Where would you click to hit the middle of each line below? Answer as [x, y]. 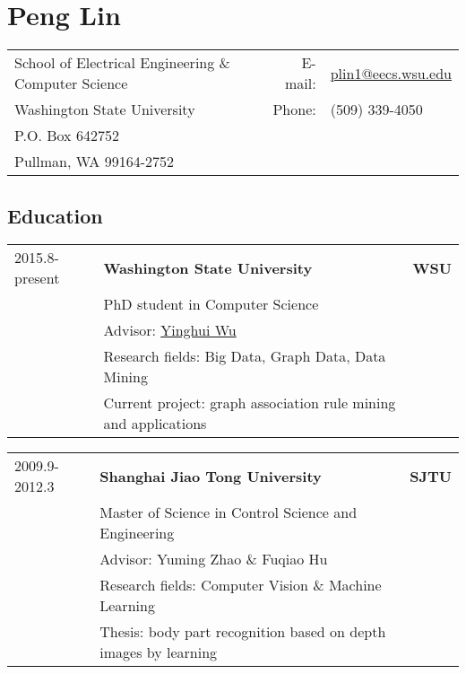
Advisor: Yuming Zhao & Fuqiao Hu [214, 559]
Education [55, 215]
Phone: [294, 109]
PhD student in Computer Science [211, 304]
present [37, 278]
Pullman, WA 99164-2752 [95, 162]
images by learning [159, 652]
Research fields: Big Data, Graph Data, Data [245, 356]
